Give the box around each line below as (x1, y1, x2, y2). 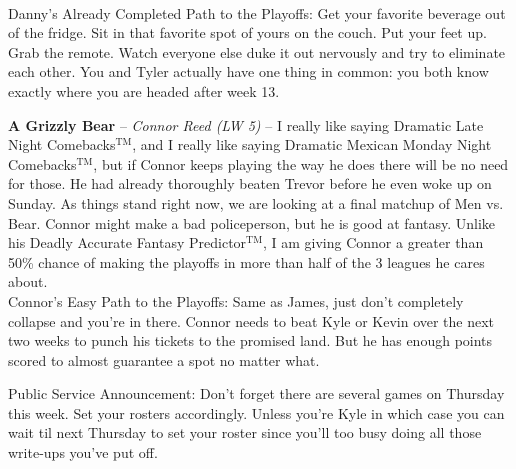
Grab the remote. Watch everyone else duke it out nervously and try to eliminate (8, 41, 506, 62)
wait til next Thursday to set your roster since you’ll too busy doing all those (8, 422, 482, 443)
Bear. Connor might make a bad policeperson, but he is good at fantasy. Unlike (8, 212, 496, 233)
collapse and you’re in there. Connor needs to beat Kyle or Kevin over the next (8, 310, 495, 331)
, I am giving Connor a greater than (262, 232, 484, 253)
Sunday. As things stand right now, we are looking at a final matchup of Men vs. (8, 192, 504, 213)
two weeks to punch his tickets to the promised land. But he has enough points (8, 330, 493, 351)
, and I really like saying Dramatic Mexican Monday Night (132, 134, 492, 155)
